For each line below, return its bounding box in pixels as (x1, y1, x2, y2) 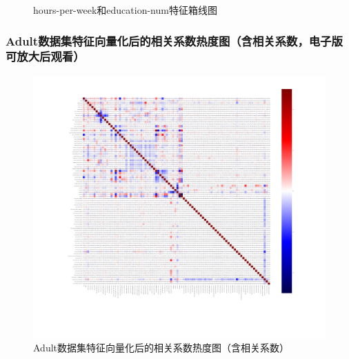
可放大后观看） (6, 48, 85, 65)
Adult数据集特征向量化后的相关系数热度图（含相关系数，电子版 (6, 32, 343, 49)
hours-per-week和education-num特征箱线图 (33, 3, 217, 17)
